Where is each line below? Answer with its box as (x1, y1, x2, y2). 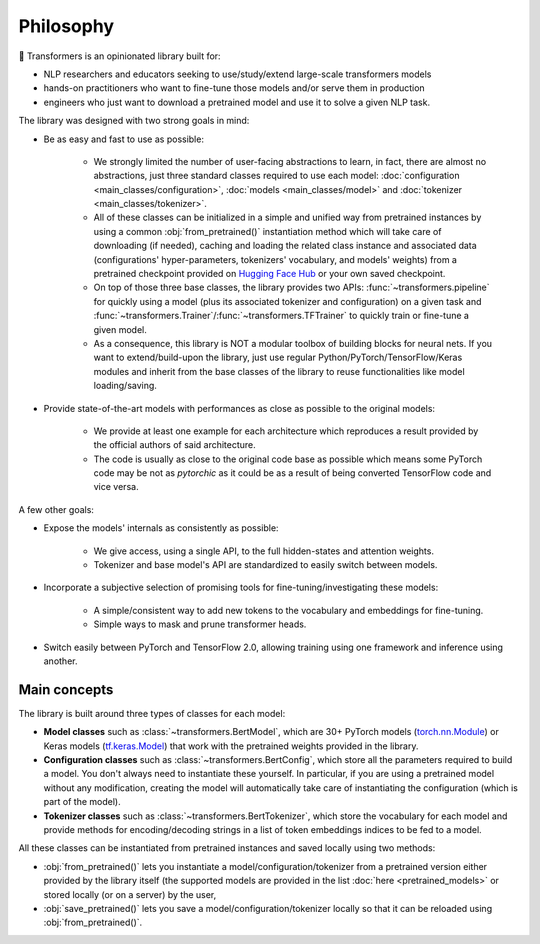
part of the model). (43, 796, 121, 808)
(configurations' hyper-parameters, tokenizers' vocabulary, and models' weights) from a (93, 253, 457, 265)
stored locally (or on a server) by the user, (43, 888, 217, 900)
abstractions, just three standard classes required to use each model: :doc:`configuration (93, 170, 460, 182)
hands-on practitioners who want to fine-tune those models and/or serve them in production (43, 82, 425, 94)
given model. (93, 323, 147, 335)
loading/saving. (93, 380, 157, 392)
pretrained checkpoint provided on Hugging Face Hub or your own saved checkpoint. (93, 268, 446, 280)
